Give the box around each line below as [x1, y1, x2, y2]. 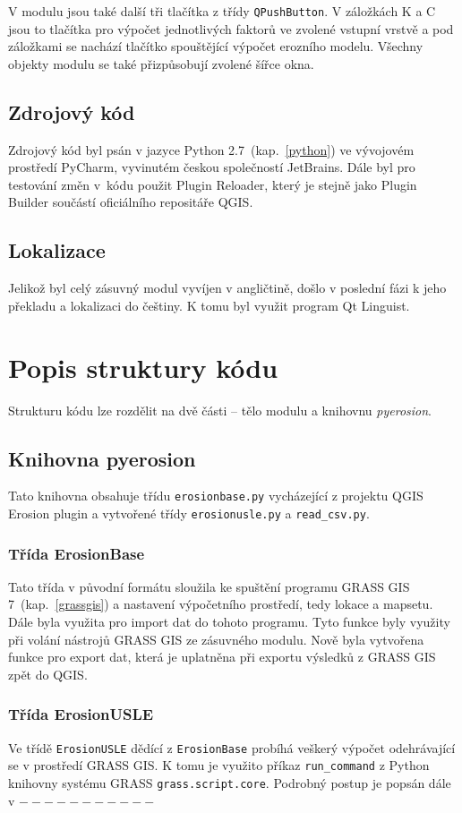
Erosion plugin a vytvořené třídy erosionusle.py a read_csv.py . [8, 503, 370, 522]
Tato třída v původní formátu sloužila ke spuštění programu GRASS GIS [8, 577, 410, 595]
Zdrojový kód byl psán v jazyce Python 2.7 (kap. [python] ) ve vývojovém [8, 140, 415, 158]
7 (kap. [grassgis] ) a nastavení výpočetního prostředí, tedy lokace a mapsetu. [8, 595, 433, 613]
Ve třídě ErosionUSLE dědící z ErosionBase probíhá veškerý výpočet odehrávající [8, 738, 456, 757]
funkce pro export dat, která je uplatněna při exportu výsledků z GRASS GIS [8, 647, 436, 666]
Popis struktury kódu [8, 348, 278, 385]
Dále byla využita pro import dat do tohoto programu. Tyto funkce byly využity [8, 612, 450, 631]
